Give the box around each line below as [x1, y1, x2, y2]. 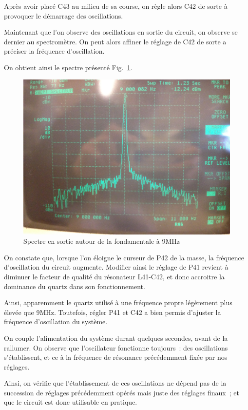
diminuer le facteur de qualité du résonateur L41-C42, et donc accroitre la [4, 271, 225, 281]
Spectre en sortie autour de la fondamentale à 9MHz [23, 236, 180, 246]
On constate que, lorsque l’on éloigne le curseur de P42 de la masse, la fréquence [4, 252, 245, 262]
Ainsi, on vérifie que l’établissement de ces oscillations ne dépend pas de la [4, 378, 227, 388]
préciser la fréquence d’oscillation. [4, 46, 105, 56]
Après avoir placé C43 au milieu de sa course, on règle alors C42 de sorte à [4, 1, 228, 11]
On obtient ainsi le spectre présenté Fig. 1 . [4, 62, 133, 72]
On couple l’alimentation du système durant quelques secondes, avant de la [4, 332, 228, 343]
